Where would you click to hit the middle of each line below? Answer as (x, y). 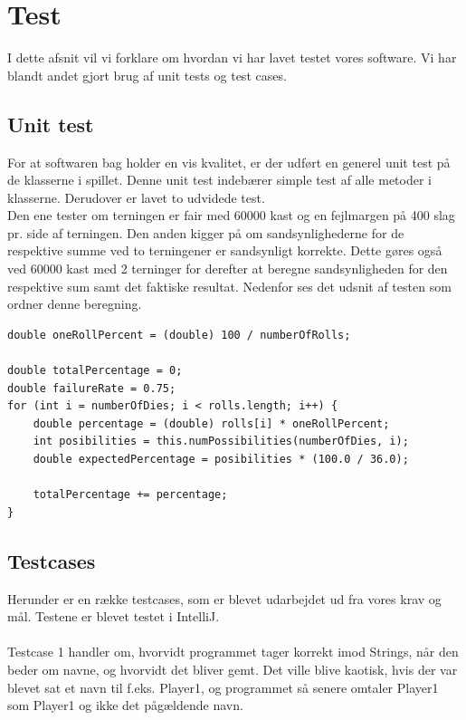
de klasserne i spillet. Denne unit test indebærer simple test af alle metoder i (219, 180)
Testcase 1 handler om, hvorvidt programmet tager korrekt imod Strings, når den (233, 652)
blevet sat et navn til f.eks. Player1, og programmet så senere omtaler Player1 (223, 687)
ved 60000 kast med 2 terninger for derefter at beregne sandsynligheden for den (228, 269)
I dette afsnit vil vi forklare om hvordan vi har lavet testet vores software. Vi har (232, 58)
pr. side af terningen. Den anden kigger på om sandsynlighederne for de (206, 232)
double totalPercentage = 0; (95, 371)
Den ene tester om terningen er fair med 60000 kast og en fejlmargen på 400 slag (231, 215)
